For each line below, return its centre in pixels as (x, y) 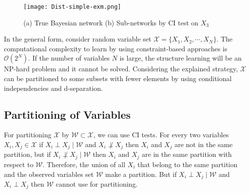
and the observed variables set (49, 174)
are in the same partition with (187, 154)
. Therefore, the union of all (84, 164)
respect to (19, 164)
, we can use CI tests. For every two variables (161, 135)
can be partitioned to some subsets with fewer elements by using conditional (118, 78)
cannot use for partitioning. (97, 183)
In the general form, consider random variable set (78, 39)
